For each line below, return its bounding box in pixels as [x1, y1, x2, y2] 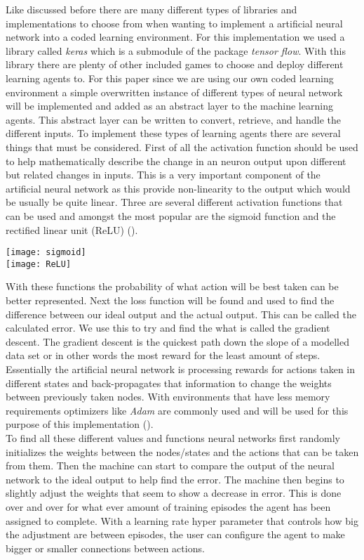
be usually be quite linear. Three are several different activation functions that [6, 195, 343, 209]
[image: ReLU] [6, 259, 72, 269]
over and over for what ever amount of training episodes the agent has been [6, 499, 331, 514]
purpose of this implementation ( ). [6, 417, 154, 431]
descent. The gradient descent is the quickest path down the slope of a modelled [6, 334, 349, 349]
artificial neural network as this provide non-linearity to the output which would [6, 181, 351, 195]
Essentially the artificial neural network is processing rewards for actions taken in [6, 361, 356, 376]
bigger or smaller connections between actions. [6, 540, 205, 555]
